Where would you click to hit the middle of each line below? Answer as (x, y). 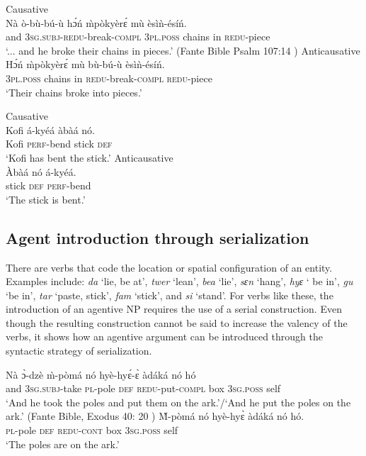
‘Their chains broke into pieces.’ (74, 92)
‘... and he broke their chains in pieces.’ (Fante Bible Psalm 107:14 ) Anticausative (183, 50)
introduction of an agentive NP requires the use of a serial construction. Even (174, 309)
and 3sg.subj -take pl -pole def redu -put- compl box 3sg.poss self (143, 388)
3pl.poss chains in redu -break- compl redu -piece (109, 78)
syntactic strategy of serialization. (79, 351)
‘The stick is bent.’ (46, 199)
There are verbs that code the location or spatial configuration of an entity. (169, 267)
